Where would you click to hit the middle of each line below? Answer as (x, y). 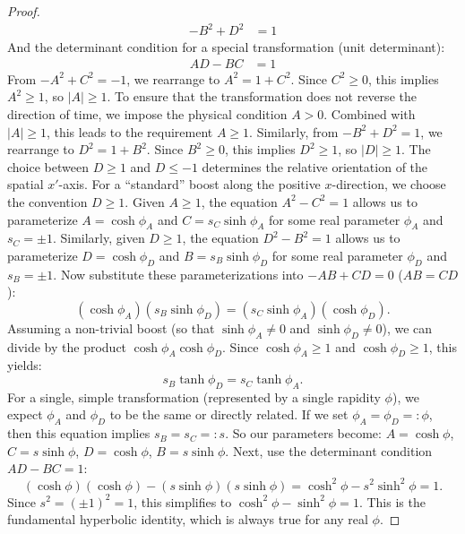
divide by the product (67, 346)
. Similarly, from (294, 131)
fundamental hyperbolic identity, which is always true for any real (188, 519)
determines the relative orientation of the (315, 166)
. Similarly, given (99, 238)
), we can (407, 327)
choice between (48, 166)
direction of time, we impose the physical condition (147, 113)
